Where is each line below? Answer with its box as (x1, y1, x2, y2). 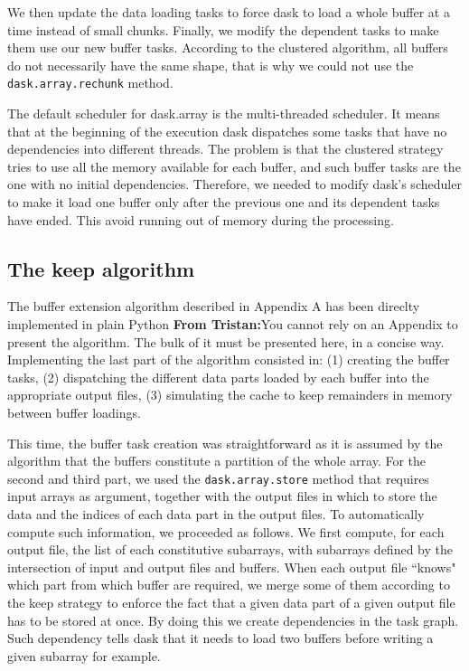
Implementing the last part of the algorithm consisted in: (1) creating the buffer (7, 350, 450, 369)
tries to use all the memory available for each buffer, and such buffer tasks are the (7, 156, 461, 175)
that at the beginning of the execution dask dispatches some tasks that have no (7, 121, 447, 140)
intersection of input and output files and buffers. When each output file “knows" (7, 557, 456, 576)
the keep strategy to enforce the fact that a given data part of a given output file (7, 592, 455, 611)
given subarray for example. (7, 646, 161, 665)
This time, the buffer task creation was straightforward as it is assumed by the (7, 433, 443, 452)
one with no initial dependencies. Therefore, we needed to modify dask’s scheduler (7, 175, 462, 194)
